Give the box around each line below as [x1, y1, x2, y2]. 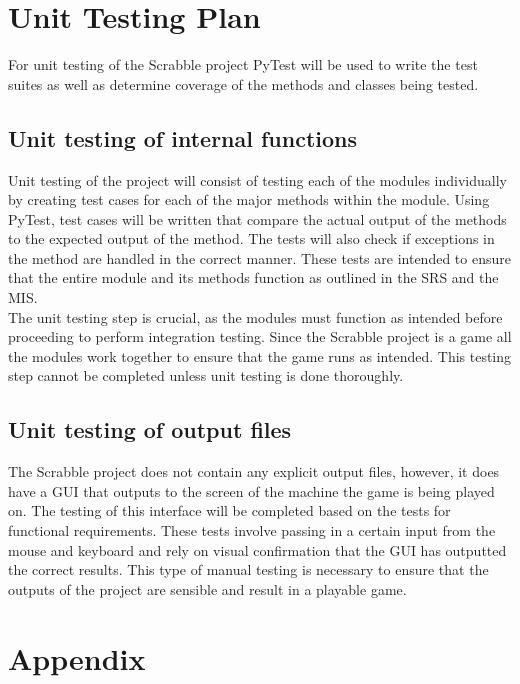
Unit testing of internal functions [8, 122, 358, 153]
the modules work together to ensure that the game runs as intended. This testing [8, 345, 512, 366]
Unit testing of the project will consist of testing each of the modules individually [8, 169, 507, 190]
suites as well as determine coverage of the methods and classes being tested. [8, 73, 479, 94]
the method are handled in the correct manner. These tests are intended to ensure [8, 247, 511, 268]
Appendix [8, 637, 146, 678]
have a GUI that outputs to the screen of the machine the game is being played [8, 480, 495, 501]
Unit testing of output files [8, 414, 292, 445]
